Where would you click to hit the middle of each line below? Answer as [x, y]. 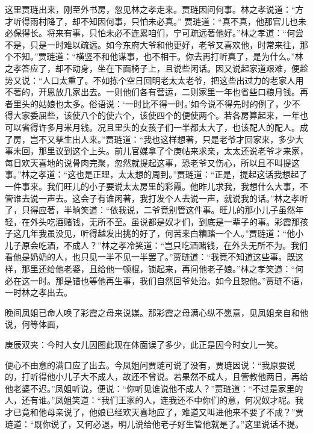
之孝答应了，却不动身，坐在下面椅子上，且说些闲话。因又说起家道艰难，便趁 [156, 68]
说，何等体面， [34, 324]
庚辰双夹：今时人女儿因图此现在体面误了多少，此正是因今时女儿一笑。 [144, 345]
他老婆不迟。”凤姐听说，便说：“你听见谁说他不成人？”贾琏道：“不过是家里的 [154, 388]
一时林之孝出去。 [39, 292]
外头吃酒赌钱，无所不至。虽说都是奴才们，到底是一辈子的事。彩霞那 [165, 221]
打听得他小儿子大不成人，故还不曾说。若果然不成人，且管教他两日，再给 [165, 377]
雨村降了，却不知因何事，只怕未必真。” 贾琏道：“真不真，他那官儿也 [164, 21]
